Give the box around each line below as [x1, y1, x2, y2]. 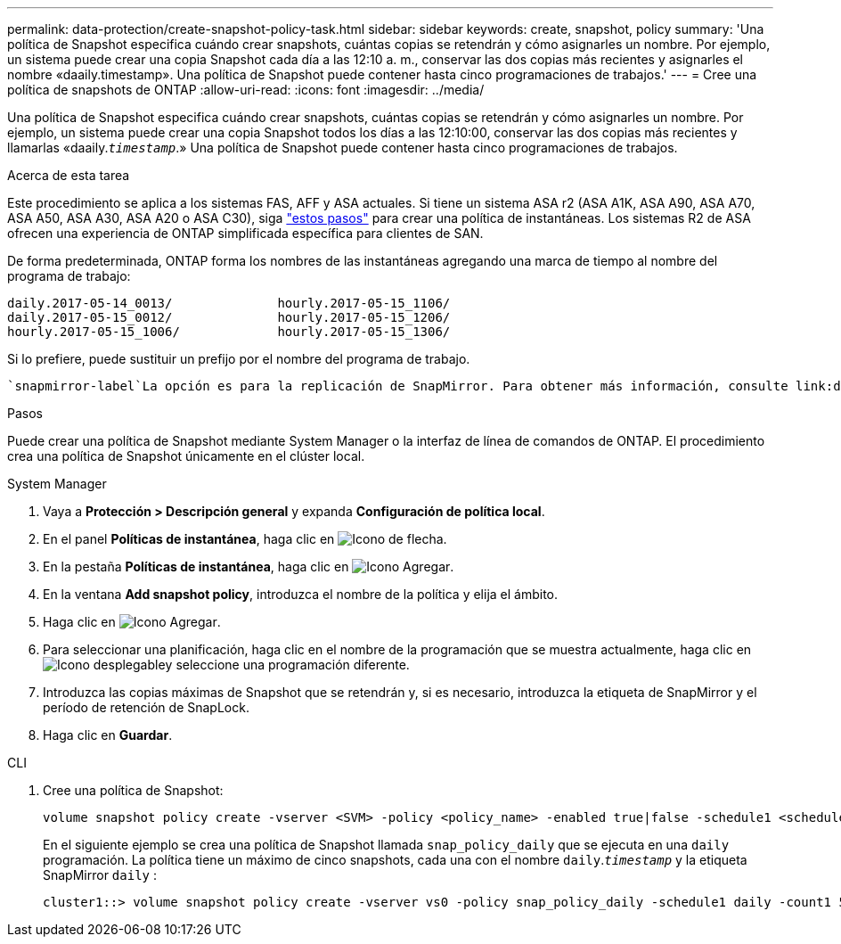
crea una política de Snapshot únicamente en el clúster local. [7, 448, 365, 464]
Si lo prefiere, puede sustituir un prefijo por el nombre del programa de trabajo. [7, 351, 470, 366]
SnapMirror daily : [43, 867, 157, 882]
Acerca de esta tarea [7, 168, 130, 183]
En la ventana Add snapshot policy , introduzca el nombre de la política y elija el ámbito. [43, 587, 559, 602]
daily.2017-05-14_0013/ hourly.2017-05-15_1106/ [7, 296, 451, 310]
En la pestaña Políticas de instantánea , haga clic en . [43, 559, 454, 574]
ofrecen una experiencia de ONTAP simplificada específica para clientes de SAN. [7, 226, 484, 241]
